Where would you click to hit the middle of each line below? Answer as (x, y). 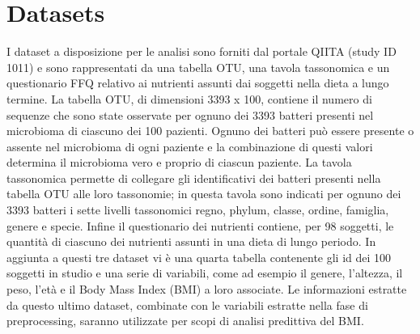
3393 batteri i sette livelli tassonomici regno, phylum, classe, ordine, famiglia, (198, 210)
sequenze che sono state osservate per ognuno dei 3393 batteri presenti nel (190, 114)
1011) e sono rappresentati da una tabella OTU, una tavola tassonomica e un (198, 67)
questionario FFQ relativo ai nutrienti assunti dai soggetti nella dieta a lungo (198, 83)
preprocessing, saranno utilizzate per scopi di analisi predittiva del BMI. (185, 321)
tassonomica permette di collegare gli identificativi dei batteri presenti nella (194, 178)
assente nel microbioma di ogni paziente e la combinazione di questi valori (190, 146)
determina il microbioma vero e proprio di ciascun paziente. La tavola (179, 162)
